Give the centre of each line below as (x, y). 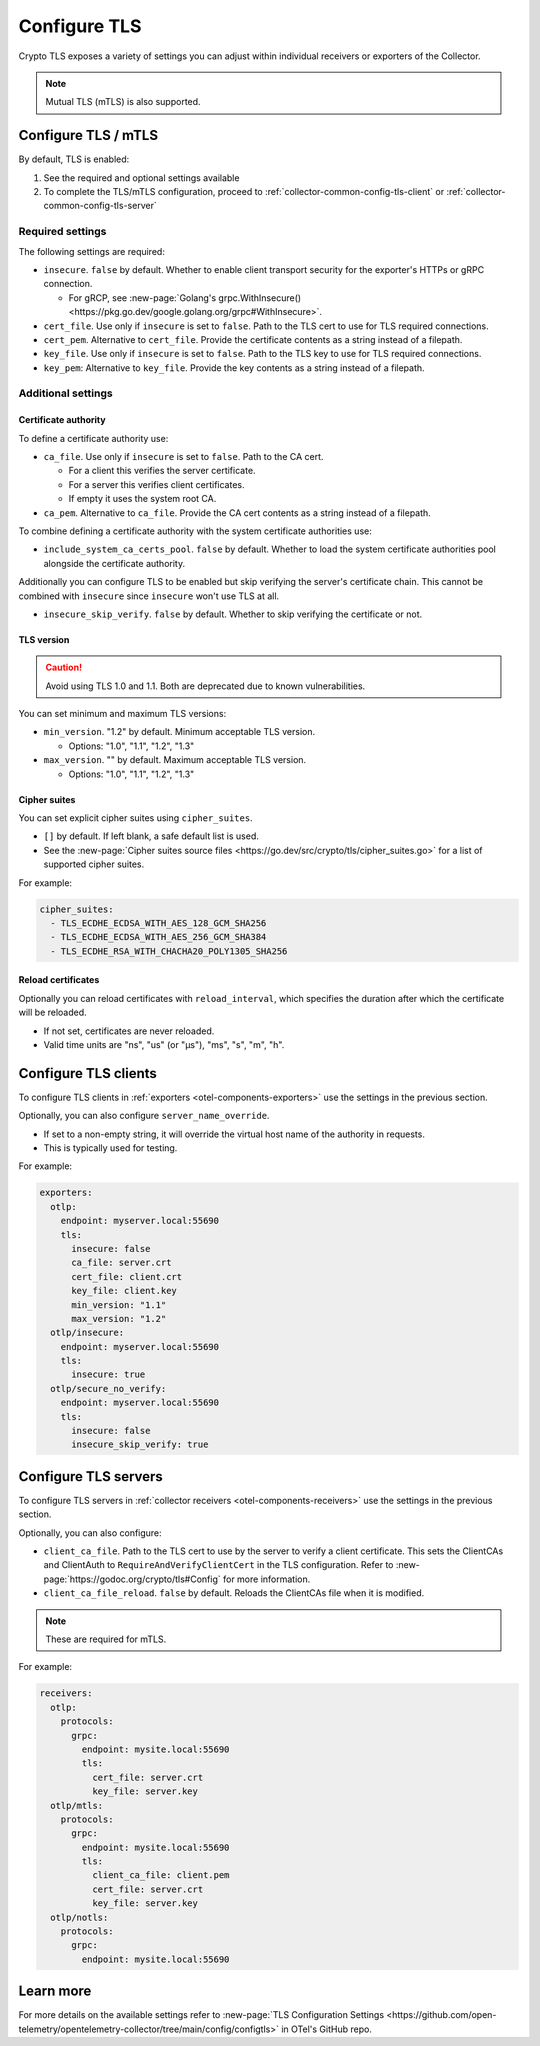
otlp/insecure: (87, 1333)
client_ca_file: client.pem (160, 1875)
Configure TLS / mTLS (88, 135)
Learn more (55, 1991)
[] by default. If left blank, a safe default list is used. (151, 836)
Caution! (64, 667)
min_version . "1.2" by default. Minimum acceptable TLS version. (179, 732)
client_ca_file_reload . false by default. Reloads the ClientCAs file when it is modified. (234, 1593)
